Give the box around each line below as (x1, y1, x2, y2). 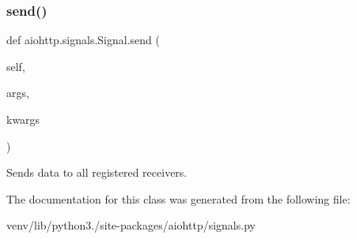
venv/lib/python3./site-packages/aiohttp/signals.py (6, 217, 256, 233)
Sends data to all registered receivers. (6, 164, 187, 181)
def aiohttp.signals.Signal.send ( (6, 32, 160, 48)
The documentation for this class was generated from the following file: (6, 190, 350, 207)
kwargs (6, 111, 40, 127)
